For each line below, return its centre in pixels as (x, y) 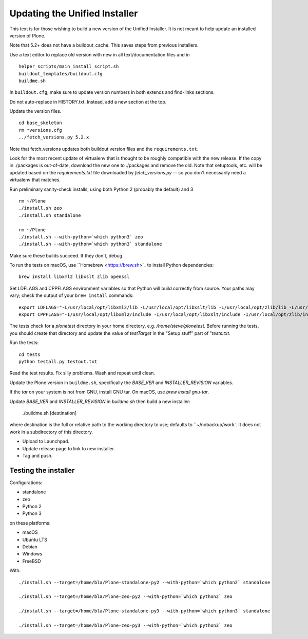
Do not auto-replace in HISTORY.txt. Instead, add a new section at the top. (88, 102)
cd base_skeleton (40, 123)
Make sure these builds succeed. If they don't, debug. (66, 255)
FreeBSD (32, 561)
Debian (30, 547)
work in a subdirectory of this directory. (51, 432)
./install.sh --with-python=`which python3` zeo (81, 237)
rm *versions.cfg (40, 130)
